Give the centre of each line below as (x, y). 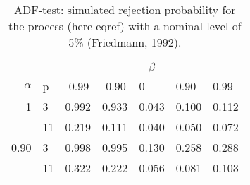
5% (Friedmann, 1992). (125, 42)
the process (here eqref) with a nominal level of (125, 26)
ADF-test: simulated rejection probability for (125, 10)
